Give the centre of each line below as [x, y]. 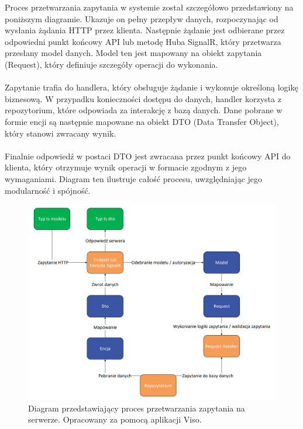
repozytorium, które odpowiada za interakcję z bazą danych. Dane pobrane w [144, 110]
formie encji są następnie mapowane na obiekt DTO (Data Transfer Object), [142, 121]
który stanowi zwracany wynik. [61, 133]
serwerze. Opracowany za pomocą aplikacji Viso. [115, 419]
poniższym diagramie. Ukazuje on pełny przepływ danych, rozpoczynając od [142, 18]
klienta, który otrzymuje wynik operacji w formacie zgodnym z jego [126, 167]
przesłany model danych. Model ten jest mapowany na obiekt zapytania [133, 53]
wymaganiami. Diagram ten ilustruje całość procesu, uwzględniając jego [134, 178]
